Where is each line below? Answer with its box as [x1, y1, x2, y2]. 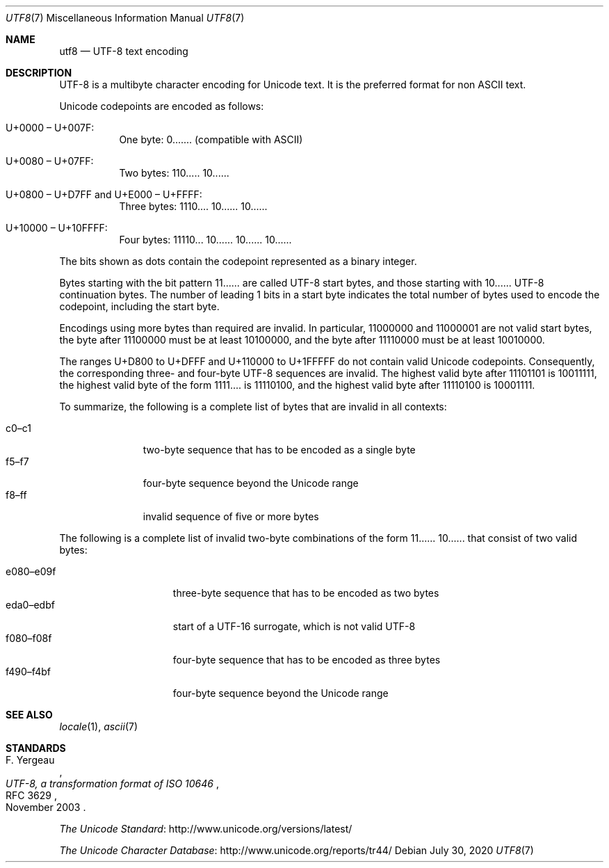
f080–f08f [6, 632, 52, 644]
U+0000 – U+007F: [6, 122, 95, 134]
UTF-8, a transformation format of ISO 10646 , [6, 778, 219, 789]
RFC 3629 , [6, 789, 57, 801]
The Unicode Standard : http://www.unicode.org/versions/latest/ [59, 823, 352, 835]
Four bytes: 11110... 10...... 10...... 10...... [119, 234, 292, 246]
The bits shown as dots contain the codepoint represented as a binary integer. [59, 255, 417, 267]
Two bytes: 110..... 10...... [119, 167, 229, 179]
